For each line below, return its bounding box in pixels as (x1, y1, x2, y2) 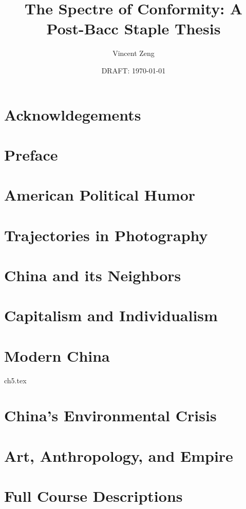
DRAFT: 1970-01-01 (101, 65, 166, 75)
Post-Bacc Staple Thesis (46, 18, 221, 39)
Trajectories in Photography (4, 224, 208, 245)
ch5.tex (4, 375, 27, 385)
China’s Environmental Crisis (4, 405, 217, 426)
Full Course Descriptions (4, 485, 183, 506)
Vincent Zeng (112, 48, 155, 58)
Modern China (4, 345, 110, 366)
